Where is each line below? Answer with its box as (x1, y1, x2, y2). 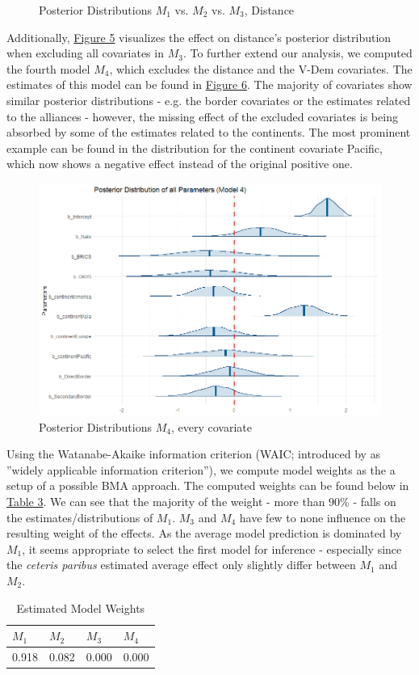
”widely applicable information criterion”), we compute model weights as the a (6, 461, 396, 478)
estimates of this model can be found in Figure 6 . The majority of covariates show (6, 76, 413, 93)
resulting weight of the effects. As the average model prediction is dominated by (6, 525, 402, 542)
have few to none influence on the (239, 508, 406, 525)
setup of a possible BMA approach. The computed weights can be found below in (6, 477, 409, 494)
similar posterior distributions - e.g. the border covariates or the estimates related (6, 91, 411, 108)
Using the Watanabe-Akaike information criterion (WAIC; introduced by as (6, 445, 381, 462)
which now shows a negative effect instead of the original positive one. (6, 155, 353, 172)
